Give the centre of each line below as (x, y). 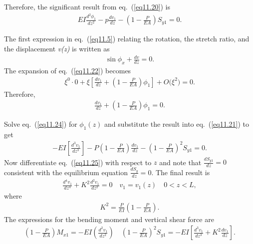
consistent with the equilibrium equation (66, 172)
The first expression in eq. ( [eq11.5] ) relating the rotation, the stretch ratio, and (127, 39)
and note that (180, 162)
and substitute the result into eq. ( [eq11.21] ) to (177, 124)
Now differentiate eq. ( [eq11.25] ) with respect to (78, 162)
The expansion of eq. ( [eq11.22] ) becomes (68, 70)
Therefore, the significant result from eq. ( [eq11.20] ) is (87, 6)
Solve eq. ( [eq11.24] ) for (41, 124)
